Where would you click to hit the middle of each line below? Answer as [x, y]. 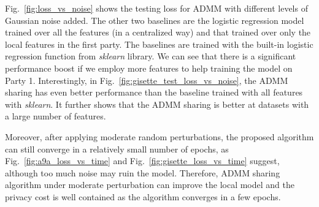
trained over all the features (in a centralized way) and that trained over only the [158, 32]
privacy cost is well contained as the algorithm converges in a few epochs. [143, 196]
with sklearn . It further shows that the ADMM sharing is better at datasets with [157, 104]
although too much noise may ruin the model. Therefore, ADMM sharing [143, 172]
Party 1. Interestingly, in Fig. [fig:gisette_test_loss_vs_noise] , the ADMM [147, 80]
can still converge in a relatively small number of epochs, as [117, 149]
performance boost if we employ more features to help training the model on [149, 68]
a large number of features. [56, 116]
